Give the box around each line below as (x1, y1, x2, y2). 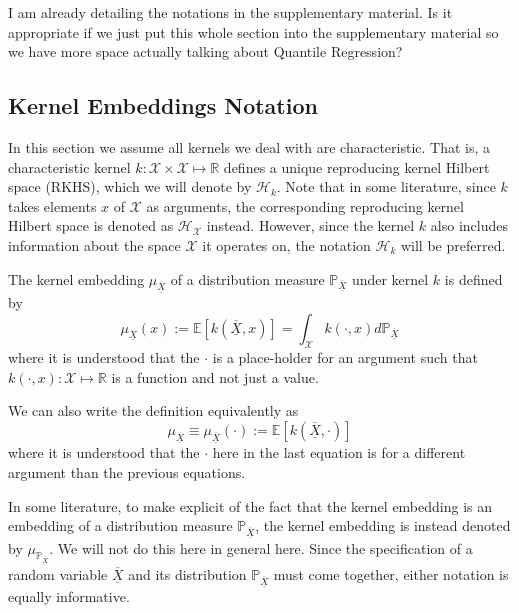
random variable (8, 564, 108, 585)
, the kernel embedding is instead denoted (255, 515, 511, 536)
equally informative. (8, 586, 130, 607)
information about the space (8, 234, 181, 255)
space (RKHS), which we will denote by (8, 176, 252, 197)
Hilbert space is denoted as (8, 215, 174, 236)
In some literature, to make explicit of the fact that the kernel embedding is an (8, 495, 493, 516)
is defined (444, 268, 503, 289)
